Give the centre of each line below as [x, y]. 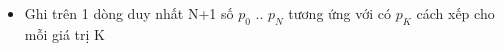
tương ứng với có [340, 13]
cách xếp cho [455, 13]
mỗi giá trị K [64, 33]
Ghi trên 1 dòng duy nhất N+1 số [129, 13]
